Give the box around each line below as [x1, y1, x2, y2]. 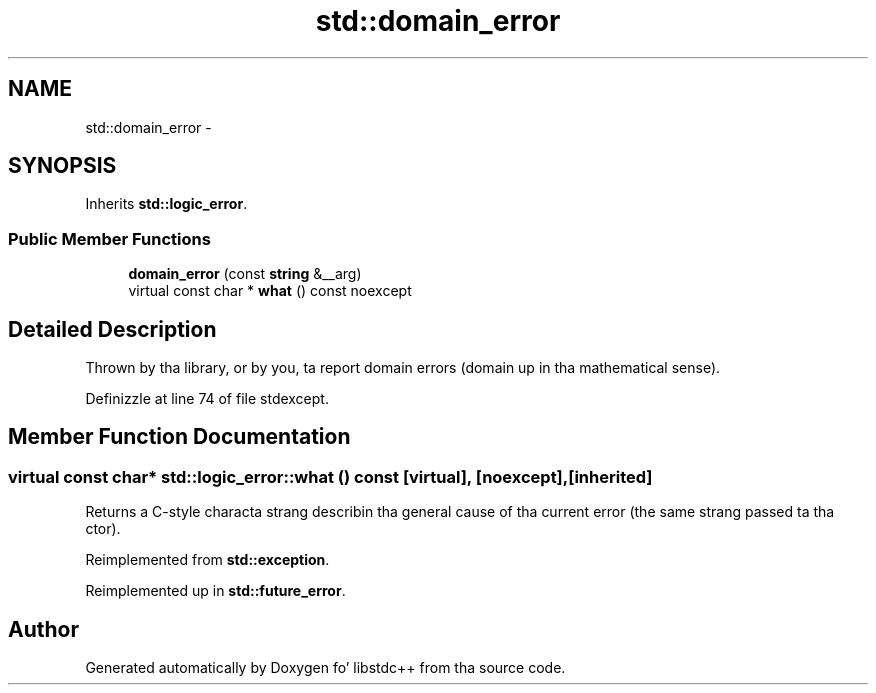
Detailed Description [8, 316, 217, 342]
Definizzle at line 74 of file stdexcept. [85, 390, 329, 408]
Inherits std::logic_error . [85, 195, 248, 213]
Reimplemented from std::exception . [85, 551, 330, 569]
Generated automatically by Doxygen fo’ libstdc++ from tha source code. [85, 659, 566, 677]
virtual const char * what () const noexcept [128, 282, 412, 300]
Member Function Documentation [8, 424, 351, 450]
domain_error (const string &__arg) [128, 265, 362, 283]
